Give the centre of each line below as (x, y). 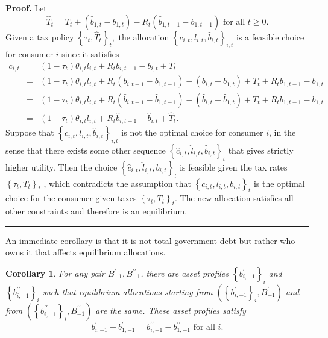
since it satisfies (90, 54)
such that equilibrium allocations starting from (128, 291)
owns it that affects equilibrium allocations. (86, 252)
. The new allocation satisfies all (234, 198)
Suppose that (30, 132)
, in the (282, 132)
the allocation (144, 36)
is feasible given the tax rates (234, 167)
